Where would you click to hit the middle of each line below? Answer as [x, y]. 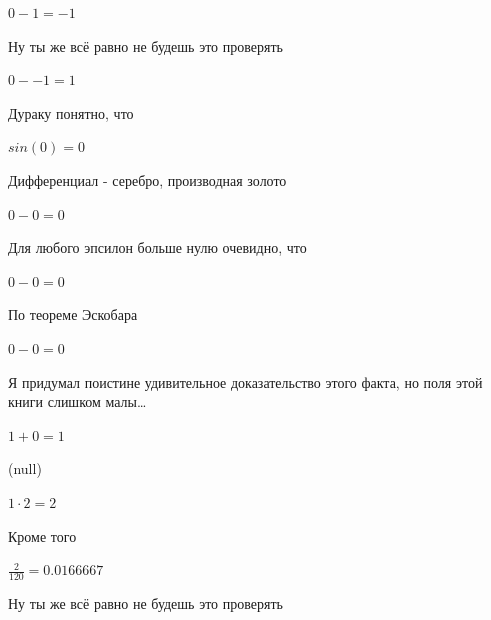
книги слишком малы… [77, 401]
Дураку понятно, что [71, 112]
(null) [25, 468]
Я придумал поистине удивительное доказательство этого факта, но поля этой [245, 381]
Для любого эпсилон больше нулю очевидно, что [157, 247]
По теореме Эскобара [73, 314]
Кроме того [42, 535]
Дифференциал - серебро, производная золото [147, 179]
